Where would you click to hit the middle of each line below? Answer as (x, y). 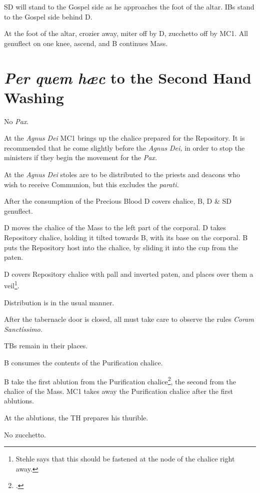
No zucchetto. (25, 434)
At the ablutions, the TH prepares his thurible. (76, 418)
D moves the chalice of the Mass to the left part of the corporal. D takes (115, 227)
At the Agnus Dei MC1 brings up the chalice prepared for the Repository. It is (124, 138)
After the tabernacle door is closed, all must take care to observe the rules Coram (129, 319)
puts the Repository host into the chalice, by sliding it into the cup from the (121, 247)
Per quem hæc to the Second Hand (128, 78)
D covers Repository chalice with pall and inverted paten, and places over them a (129, 274)
